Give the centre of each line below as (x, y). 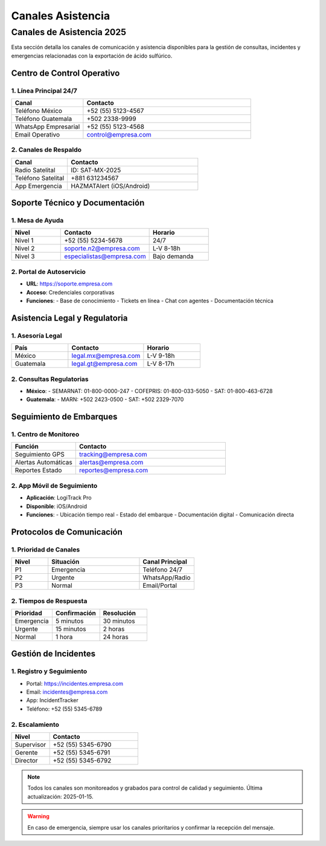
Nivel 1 (24, 241)
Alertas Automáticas (43, 463)
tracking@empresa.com (113, 455)
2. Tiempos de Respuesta (49, 600)
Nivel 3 (25, 256)
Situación (66, 562)
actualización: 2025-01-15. (60, 796)
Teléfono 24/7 (163, 570)
